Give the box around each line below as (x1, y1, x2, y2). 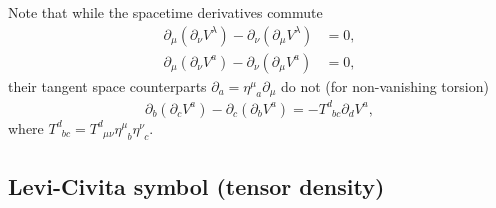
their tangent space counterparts (8, 75, 207, 96)
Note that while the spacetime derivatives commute (8, 2, 323, 22)
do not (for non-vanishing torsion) (280, 75, 489, 96)
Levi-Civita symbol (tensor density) (8, 171, 385, 202)
